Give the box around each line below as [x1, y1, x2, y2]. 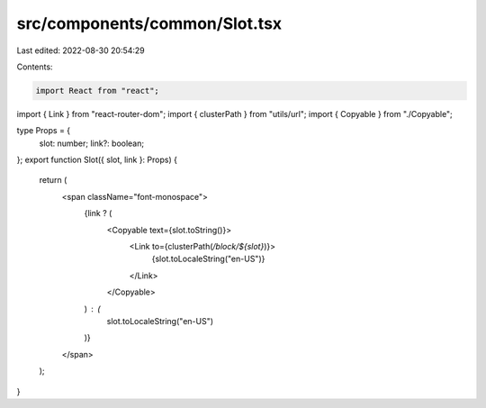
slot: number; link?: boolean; [39, 138, 144, 149]
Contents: [16, 61, 53, 72]
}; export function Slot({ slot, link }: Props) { [16, 154, 177, 166]
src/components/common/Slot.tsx [16, 14, 283, 33]
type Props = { [16, 125, 71, 136]
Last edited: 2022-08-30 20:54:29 [16, 45, 146, 56]
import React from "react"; [35, 86, 159, 95]
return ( [39, 175, 67, 186]
